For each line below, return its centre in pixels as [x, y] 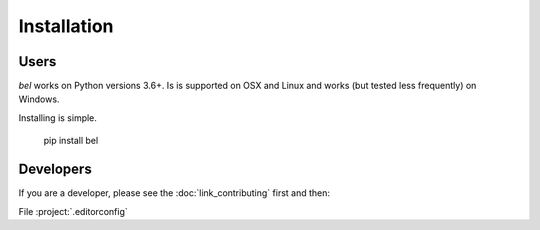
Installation [66, 26]
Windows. [39, 99]
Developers [55, 169]
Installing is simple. [57, 117]
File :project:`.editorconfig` [73, 211]
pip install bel [71, 141]
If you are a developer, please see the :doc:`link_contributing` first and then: [174, 193]
